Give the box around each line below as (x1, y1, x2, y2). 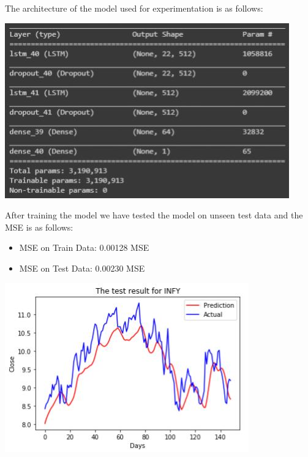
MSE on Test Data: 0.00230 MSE (19, 261, 145, 274)
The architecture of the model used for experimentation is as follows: (5, 2, 263, 14)
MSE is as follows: (5, 220, 73, 233)
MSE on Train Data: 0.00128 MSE (19, 241, 149, 254)
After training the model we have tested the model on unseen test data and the (5, 209, 303, 221)
